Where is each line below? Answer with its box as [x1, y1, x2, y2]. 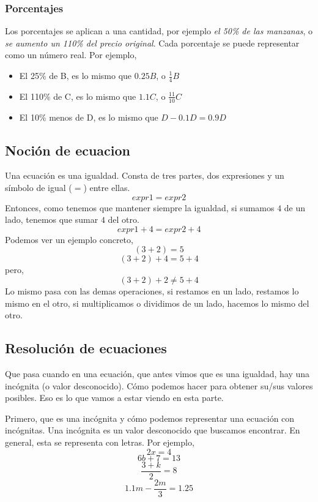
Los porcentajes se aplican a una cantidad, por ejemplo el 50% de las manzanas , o [5, 24, 313, 37]
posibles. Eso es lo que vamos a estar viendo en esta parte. [5, 391, 224, 404]
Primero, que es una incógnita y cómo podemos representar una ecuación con [5, 411, 295, 424]
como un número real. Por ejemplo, [5, 48, 137, 61]
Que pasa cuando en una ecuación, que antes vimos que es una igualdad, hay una [5, 367, 310, 380]
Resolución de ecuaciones [5, 339, 167, 358]
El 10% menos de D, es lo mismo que [19, 110, 158, 123]
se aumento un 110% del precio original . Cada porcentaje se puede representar [5, 36, 300, 49]
